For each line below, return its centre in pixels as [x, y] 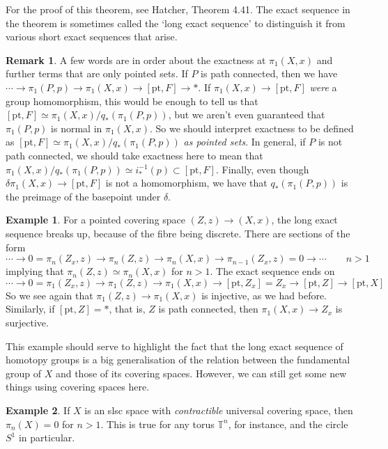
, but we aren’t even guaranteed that [247, 115]
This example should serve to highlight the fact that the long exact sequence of [174, 346]
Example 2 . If [38, 410]
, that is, [127, 309]
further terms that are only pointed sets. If [97, 73]
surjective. [27, 323]
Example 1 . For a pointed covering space [96, 220]
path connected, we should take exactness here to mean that [134, 155]
